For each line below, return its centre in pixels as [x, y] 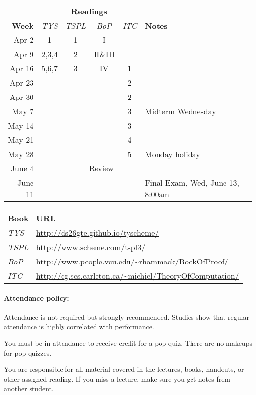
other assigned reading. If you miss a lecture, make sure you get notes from [117, 379]
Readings [89, 11]
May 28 [21, 154]
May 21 [21, 140]
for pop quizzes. [28, 352]
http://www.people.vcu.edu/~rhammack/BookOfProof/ [132, 261]
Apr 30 [22, 97]
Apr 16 [22, 68]
